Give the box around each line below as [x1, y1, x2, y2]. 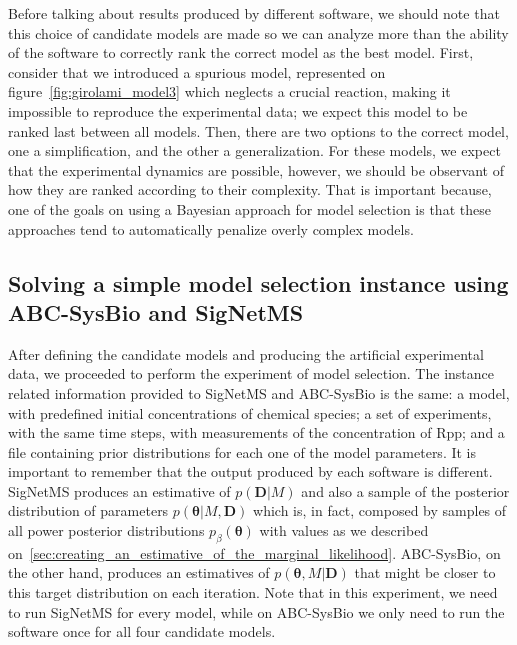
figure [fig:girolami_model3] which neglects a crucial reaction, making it [8, 81, 451, 102]
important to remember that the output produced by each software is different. [8, 461, 493, 482]
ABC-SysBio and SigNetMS [8, 296, 304, 327]
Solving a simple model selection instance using [8, 267, 509, 298]
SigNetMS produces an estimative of [8, 480, 231, 501]
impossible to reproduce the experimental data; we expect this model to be [8, 100, 468, 121]
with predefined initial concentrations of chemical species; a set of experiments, [8, 402, 492, 423]
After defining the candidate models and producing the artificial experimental [8, 343, 484, 364]
